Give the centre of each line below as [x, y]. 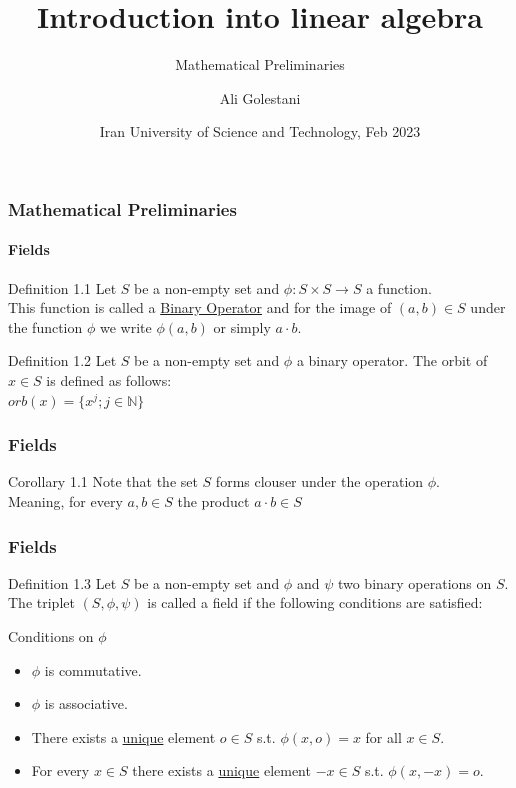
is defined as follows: [109, 380]
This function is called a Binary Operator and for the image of [200, 307]
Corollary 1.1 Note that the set [103, 481]
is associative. [86, 703]
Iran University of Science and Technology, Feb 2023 [260, 131]
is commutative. [93, 669]
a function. [399, 287]
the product [213, 501]
